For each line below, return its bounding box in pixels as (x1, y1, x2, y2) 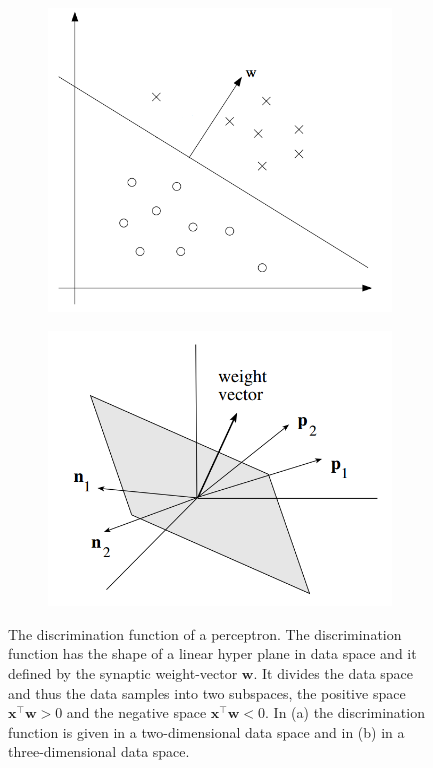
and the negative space (66, 702, 207, 723)
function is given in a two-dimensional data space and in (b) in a (8, 721, 405, 742)
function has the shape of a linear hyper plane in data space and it (8, 643, 417, 664)
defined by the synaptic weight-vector (8, 662, 238, 683)
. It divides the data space (253, 662, 414, 683)
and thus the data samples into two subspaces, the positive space (8, 682, 406, 703)
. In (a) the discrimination (265, 702, 425, 723)
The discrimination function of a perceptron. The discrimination (8, 623, 402, 644)
